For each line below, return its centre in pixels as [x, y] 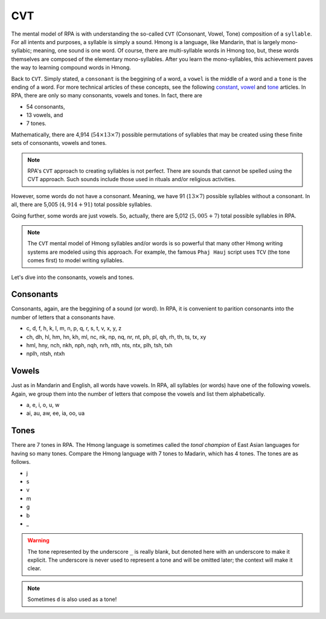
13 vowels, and [45, 115]
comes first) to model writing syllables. [76, 260]
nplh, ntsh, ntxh [46, 354]
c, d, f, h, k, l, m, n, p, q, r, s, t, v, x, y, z [74, 329]
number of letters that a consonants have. [63, 317]
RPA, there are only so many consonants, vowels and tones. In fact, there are [107, 95]
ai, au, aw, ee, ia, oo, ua [56, 413]
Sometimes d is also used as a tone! [72, 599]
